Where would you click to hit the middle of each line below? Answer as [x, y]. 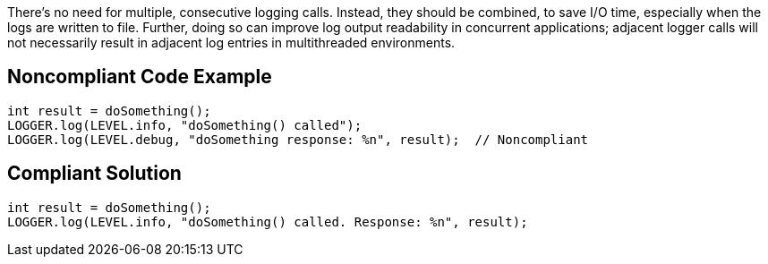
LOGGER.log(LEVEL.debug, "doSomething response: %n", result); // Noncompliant [298, 139]
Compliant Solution [94, 174]
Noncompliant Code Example [140, 77]
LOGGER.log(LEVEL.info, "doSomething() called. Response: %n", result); [268, 221]
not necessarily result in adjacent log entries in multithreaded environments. [231, 43]
